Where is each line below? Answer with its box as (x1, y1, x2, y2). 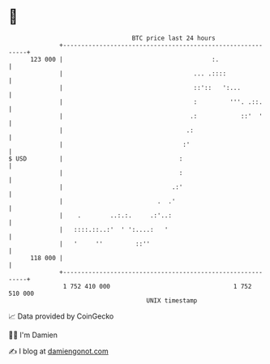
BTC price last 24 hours (131, 34, 216, 42)
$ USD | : (8, 154, 183, 163)
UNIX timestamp (146, 296, 198, 305)
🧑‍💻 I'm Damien (8, 330, 58, 340)
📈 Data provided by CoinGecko (8, 311, 114, 321)
